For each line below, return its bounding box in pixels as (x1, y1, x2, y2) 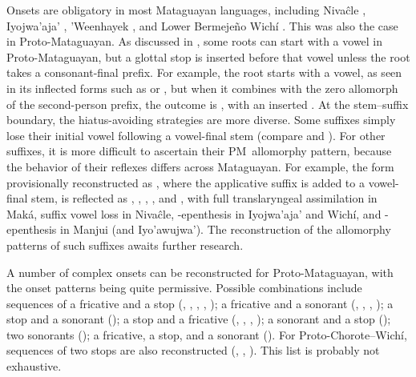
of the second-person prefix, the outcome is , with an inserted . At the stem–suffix (6, 95, 409, 112)
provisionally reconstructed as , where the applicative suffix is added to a (6, 174, 365, 191)
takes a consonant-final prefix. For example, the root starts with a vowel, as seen (6, 64, 402, 81)
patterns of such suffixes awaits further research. (6, 236, 244, 253)
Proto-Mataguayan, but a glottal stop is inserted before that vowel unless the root (6, 48, 410, 65)
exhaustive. (6, 358, 62, 375)
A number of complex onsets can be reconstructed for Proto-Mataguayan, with (6, 263, 394, 280)
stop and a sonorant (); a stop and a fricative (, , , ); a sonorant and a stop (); (6, 311, 391, 327)
